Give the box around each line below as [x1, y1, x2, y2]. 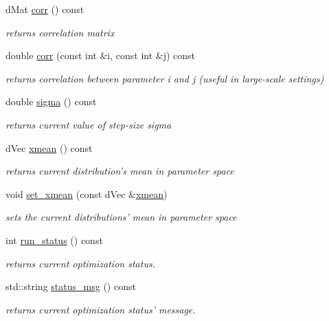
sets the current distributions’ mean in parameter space [5, 210, 237, 224]
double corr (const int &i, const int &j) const [5, 48, 196, 63]
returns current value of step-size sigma [5, 117, 172, 131]
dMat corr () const [5, 2, 84, 16]
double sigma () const [5, 94, 97, 109]
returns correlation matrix [5, 25, 115, 39]
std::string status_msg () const [5, 279, 136, 294]
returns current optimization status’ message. [5, 302, 196, 316]
